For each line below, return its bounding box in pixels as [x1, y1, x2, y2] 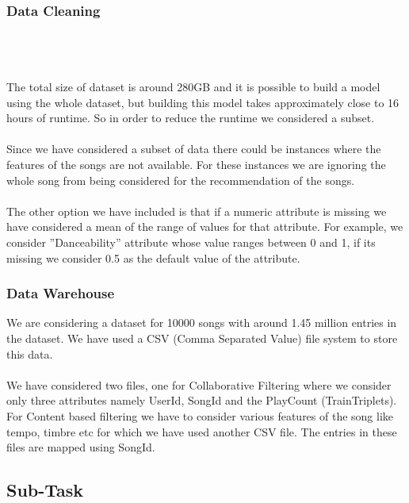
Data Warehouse [6, 283, 115, 303]
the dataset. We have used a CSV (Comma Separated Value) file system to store [6, 329, 398, 346]
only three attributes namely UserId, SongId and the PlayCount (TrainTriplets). [6, 392, 397, 409]
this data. [6, 345, 53, 362]
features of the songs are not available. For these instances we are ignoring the [6, 156, 386, 172]
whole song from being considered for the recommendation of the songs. [6, 171, 355, 188]
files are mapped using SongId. [6, 439, 155, 455]
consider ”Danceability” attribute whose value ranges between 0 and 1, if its [6, 233, 376, 250]
